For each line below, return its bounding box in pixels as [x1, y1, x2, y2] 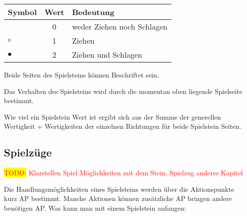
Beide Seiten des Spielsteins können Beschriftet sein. [4, 70, 159, 79]
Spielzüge [4, 145, 52, 160]
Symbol [8, 6, 37, 17]
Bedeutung [72, 6, 115, 17]
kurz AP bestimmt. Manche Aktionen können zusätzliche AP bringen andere [4, 193, 232, 203]
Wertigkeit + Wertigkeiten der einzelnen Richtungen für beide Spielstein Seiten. [4, 121, 241, 131]
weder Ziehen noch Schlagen [72, 21, 167, 32]
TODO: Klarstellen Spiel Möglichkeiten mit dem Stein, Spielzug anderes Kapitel [4, 168, 243, 178]
